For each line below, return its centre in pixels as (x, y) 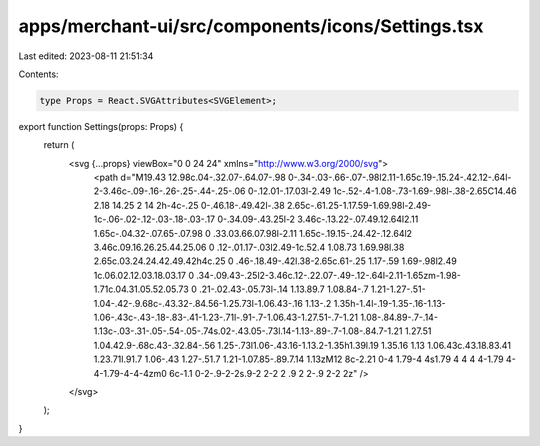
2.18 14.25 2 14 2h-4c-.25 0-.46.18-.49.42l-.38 (189, 205)
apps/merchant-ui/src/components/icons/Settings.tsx (251, 26)
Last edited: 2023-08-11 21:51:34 (86, 56)
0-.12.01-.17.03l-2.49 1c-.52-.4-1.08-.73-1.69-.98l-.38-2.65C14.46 (382, 191)
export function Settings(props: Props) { (101, 126)
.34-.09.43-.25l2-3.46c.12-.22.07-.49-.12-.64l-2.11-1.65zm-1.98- (329, 275)
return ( (59, 145)
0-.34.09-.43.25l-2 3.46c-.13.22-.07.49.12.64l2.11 (317, 219)
